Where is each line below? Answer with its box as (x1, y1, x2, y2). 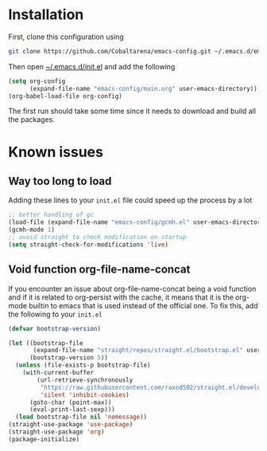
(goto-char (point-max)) (29, 398, 112, 406)
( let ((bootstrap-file (8, 339, 83, 347)
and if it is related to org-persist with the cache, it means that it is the (8, 292, 234, 302)
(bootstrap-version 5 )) (29, 354, 109, 362)
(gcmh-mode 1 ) (8, 225, 56, 234)
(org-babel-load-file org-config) (8, 92, 123, 100)
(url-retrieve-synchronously (37, 376, 133, 384)
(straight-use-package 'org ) (8, 428, 105, 436)
